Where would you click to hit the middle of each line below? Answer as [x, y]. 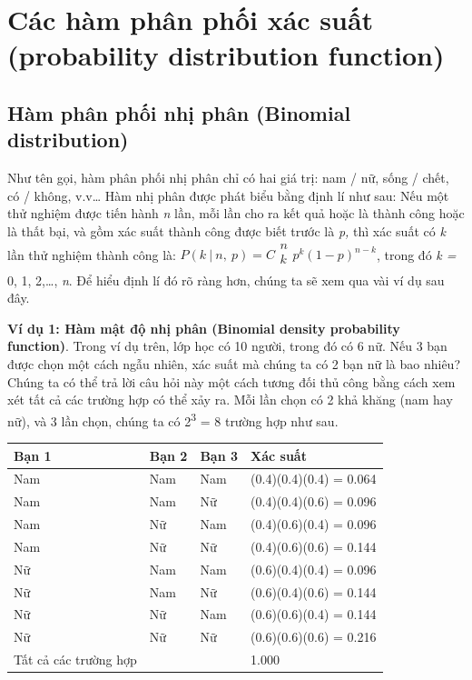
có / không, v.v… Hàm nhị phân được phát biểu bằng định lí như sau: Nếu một [228, 195]
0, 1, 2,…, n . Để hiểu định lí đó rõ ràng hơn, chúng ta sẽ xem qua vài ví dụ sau [226, 280]
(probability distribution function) [226, 55]
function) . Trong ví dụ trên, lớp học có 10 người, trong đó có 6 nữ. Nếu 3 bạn [227, 346]
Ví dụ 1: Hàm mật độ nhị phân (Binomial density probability [204, 328]
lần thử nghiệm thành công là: [92, 254]
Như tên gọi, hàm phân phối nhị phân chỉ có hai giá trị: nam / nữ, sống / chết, [228, 178]
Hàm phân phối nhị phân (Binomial [179, 112]
